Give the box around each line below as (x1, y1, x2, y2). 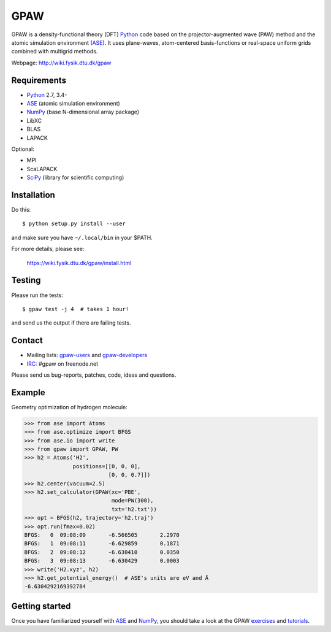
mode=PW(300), (111, 497, 154, 504)
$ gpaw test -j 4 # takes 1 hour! (22, 306, 129, 312)
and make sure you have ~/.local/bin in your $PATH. (11, 234, 153, 241)
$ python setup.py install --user (22, 220, 126, 227)
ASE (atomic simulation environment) (26, 100, 121, 107)
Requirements (11, 75, 67, 85)
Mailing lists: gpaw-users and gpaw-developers (26, 352, 148, 359)
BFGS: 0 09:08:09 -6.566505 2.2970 (24, 531, 180, 538)
